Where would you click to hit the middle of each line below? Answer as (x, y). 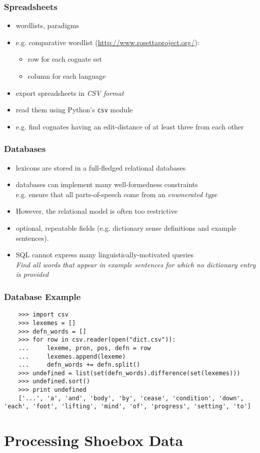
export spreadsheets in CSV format (70, 93)
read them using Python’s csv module (74, 110)
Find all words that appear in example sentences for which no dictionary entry (136, 264)
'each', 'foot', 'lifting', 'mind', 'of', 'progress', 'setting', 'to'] (127, 407)
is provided (32, 274)
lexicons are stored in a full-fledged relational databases (101, 167)
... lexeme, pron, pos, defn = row (84, 348)
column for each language (67, 76)
